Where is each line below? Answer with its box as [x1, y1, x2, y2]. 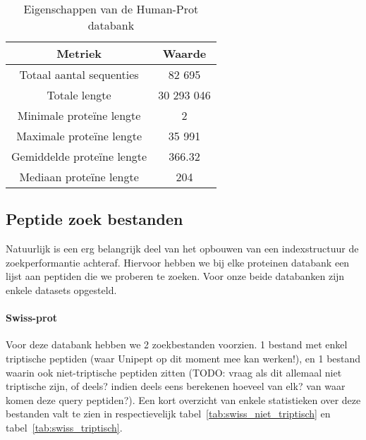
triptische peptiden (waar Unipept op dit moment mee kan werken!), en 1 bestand [6, 350, 361, 365]
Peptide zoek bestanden [6, 208, 183, 230]
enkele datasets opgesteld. [6, 282, 117, 297]
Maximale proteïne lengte [16, 128, 142, 144]
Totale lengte [47, 87, 111, 103]
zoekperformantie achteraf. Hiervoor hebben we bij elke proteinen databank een [6, 255, 350, 269]
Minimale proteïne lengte [17, 107, 141, 123]
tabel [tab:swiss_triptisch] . [6, 420, 123, 434]
